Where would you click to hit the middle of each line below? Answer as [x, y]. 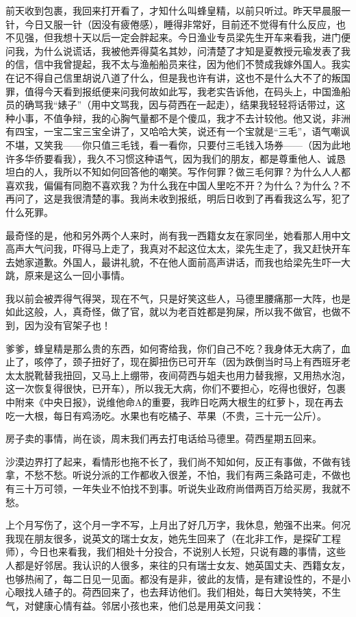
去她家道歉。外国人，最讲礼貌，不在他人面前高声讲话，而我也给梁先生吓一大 [178, 262]
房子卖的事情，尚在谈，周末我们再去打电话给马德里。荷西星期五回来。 [164, 438]
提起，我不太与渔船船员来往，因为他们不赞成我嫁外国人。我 [206, 64]
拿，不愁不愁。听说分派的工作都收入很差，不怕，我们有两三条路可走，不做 [173, 475]
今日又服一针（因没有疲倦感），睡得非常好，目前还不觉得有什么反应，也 [185, 24]
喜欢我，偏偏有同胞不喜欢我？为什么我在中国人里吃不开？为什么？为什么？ [173, 185]
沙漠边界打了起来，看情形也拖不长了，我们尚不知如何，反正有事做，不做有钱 [178, 461]
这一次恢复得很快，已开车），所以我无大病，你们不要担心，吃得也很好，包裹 [176, 388]
